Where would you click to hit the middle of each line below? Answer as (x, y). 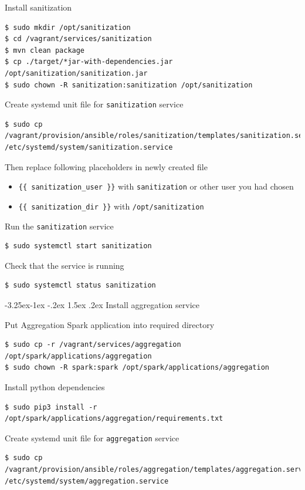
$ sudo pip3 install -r (51, 407)
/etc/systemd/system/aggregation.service (87, 481)
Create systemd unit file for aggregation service (92, 437)
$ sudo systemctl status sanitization (80, 285)
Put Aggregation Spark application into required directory (110, 324)
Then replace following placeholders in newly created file (106, 166)
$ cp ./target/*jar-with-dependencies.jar (89, 62)
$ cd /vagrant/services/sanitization (78, 39)
